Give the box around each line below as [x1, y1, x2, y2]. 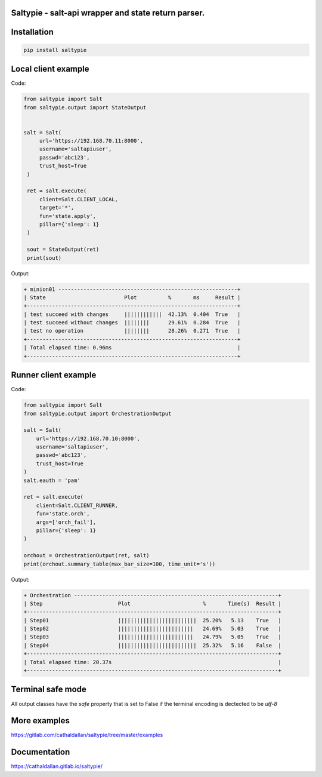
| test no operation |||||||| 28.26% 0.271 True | [23, 327, 241, 334]
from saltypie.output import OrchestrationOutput [23, 410, 172, 417]
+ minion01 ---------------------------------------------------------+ [23, 285, 241, 293]
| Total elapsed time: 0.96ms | [23, 344, 241, 351]
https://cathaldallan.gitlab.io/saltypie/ [11, 763, 103, 770]
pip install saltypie [23, 47, 87, 53]
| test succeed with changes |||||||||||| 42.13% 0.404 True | [23, 311, 241, 318]
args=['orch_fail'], [36, 518, 97, 526]
